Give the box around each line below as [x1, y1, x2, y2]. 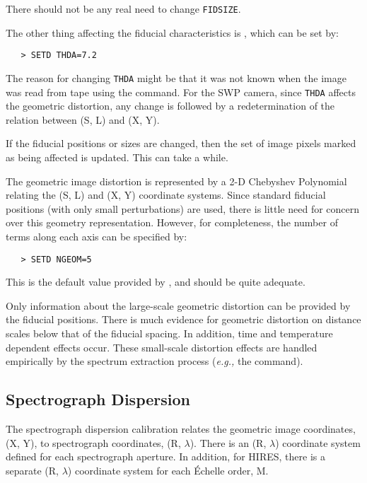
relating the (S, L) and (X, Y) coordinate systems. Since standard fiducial [6, 187, 326, 202]
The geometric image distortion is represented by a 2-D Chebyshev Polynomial [6, 173, 347, 188]
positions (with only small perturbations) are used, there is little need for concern [6, 201, 360, 216]
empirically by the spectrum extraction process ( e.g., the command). [6, 354, 303, 368]
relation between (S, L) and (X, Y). [6, 112, 160, 127]
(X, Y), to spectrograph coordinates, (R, [6, 435, 181, 450]
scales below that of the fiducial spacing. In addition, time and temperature [6, 326, 333, 340]
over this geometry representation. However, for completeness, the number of [6, 215, 338, 230]
